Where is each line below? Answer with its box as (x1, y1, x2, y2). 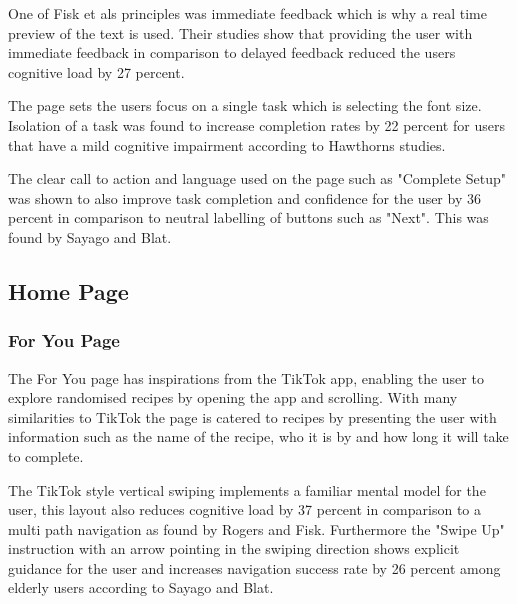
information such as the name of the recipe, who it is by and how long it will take (8, 426, 509, 447)
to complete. (8, 445, 84, 466)
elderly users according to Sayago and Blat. (8, 577, 274, 598)
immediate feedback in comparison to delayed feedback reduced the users (8, 42, 456, 63)
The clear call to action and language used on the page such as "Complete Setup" (8, 168, 506, 189)
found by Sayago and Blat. (8, 226, 172, 247)
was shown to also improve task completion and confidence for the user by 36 (8, 187, 481, 208)
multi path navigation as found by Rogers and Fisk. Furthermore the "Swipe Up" (8, 518, 505, 539)
